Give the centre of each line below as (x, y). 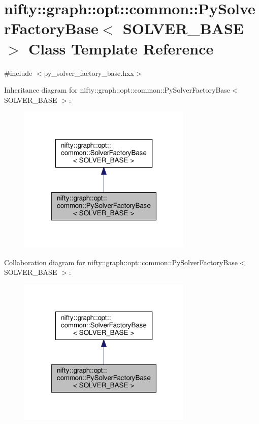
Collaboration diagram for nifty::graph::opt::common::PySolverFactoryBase (121, 262)
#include (18, 73)
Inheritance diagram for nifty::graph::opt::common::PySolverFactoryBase (117, 90)
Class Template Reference (121, 48)
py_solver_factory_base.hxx (89, 73)
